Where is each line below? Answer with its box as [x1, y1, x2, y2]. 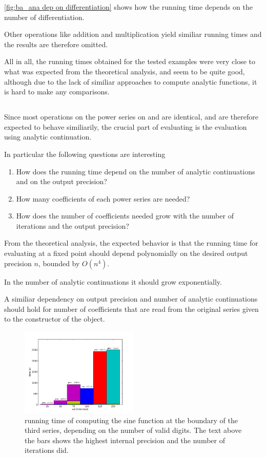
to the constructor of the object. [4, 313, 105, 324]
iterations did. [25, 445, 69, 455]
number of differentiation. [4, 11, 85, 22]
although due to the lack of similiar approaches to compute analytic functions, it [4, 76, 257, 87]
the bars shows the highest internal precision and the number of [25, 434, 225, 445]
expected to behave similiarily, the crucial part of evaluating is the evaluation [4, 121, 247, 132]
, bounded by [38, 257, 80, 268]
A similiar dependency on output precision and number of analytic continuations [4, 293, 258, 304]
